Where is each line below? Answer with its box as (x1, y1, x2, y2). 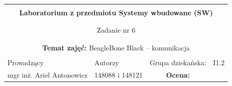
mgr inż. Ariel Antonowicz (7, 69, 88, 80)
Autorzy (94, 57, 119, 67)
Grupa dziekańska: (150, 57, 207, 67)
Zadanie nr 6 (96, 25, 136, 35)
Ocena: (166, 69, 190, 80)
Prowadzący (7, 57, 44, 67)
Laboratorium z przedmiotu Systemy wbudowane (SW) (19, 7, 213, 17)
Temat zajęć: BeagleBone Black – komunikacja (42, 42, 190, 52)
